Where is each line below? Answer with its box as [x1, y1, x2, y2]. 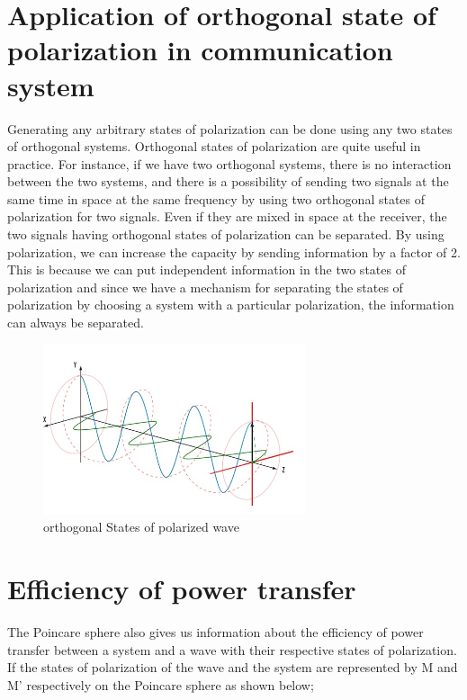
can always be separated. [7, 313, 144, 332]
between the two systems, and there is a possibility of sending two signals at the [7, 172, 449, 191]
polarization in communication [7, 31, 393, 68]
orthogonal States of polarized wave [43, 517, 239, 536]
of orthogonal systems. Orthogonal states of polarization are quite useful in [7, 137, 421, 156]
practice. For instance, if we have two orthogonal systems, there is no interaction [7, 154, 452, 173]
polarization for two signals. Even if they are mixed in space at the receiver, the [7, 207, 447, 226]
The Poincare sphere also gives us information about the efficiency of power [7, 622, 424, 641]
